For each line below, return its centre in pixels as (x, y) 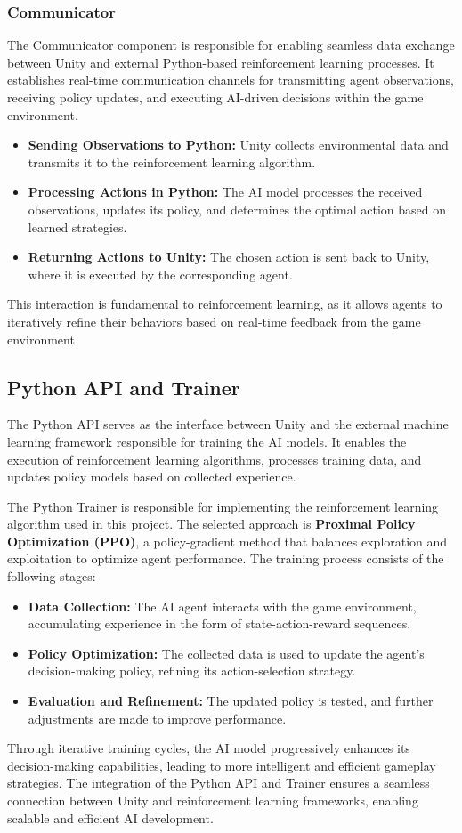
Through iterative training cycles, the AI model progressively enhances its (209, 748)
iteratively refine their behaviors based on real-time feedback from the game (214, 321)
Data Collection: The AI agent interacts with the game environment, (222, 606)
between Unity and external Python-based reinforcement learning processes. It (221, 62)
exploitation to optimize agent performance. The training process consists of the (226, 558)
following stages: (52, 576)
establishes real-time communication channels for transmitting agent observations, (231, 80)
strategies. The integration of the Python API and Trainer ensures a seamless (219, 783)
